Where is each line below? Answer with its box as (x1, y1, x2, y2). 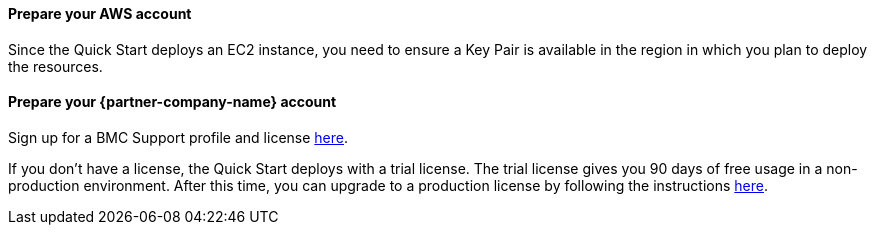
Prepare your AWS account (8, 5, 192, 22)
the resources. (8, 57, 103, 75)
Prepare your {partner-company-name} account (8, 93, 337, 111)
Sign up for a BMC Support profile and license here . (8, 128, 349, 146)
